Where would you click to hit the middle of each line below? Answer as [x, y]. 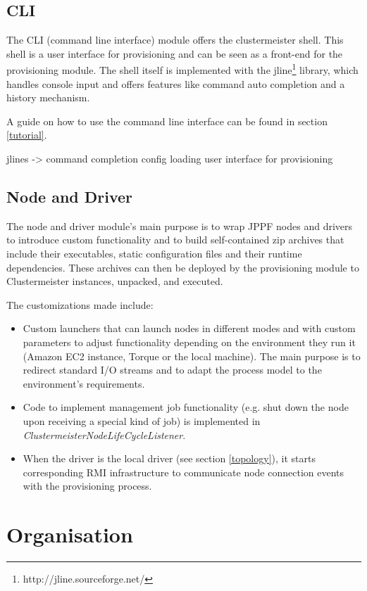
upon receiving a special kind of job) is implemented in [142, 420]
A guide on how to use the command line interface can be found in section [167, 121]
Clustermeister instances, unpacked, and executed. [115, 281]
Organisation [70, 534]
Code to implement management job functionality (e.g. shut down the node [186, 407]
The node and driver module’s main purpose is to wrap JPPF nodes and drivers [180, 225]
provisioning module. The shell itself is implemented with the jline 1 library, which [182, 69]
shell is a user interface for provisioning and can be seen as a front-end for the [175, 53]
